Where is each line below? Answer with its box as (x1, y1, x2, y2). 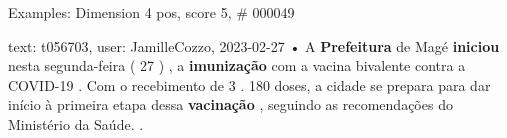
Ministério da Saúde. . (8, 113, 144, 134)
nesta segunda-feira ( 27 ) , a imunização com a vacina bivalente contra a (8, 55, 466, 76)
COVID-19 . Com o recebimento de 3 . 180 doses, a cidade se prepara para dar (8, 74, 491, 95)
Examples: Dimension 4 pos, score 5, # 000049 (8, 2, 295, 22)
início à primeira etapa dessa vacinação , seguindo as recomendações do (8, 94, 453, 115)
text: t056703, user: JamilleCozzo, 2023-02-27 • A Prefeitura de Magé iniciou (8, 35, 500, 56)
